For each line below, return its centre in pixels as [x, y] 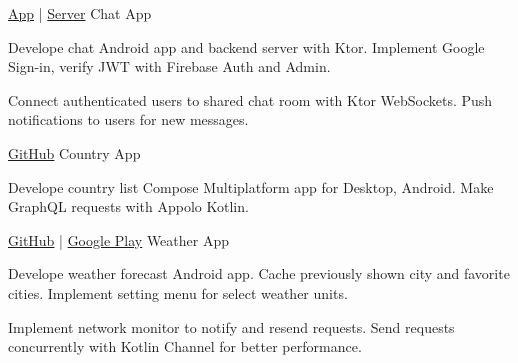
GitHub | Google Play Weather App [118, 239]
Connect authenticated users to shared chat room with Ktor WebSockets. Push [250, 99]
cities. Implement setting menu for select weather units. [178, 292]
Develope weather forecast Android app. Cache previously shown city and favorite [259, 273]
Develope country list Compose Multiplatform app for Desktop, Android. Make [251, 186]
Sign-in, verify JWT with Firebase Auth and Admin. [169, 66]
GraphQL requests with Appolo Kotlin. [128, 206]
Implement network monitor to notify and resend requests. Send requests [231, 326]
